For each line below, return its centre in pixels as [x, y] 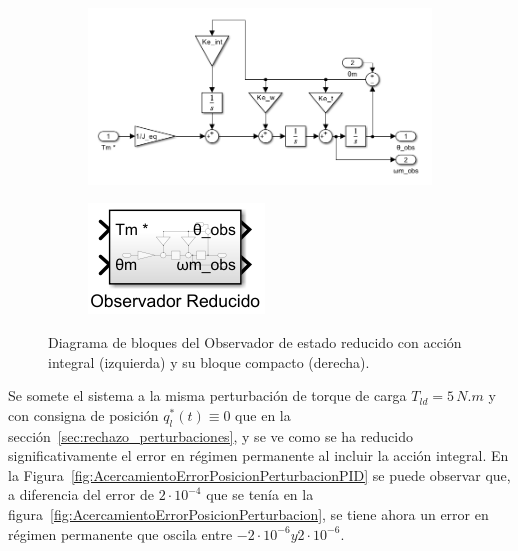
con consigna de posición [83, 414]
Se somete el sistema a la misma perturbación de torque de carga [207, 395]
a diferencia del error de [81, 494]
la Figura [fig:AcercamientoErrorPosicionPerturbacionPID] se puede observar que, [259, 474]
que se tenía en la [260, 494]
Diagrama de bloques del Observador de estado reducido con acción [255, 342]
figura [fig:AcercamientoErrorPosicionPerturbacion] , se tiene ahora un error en [248, 514]
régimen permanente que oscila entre [120, 533]
